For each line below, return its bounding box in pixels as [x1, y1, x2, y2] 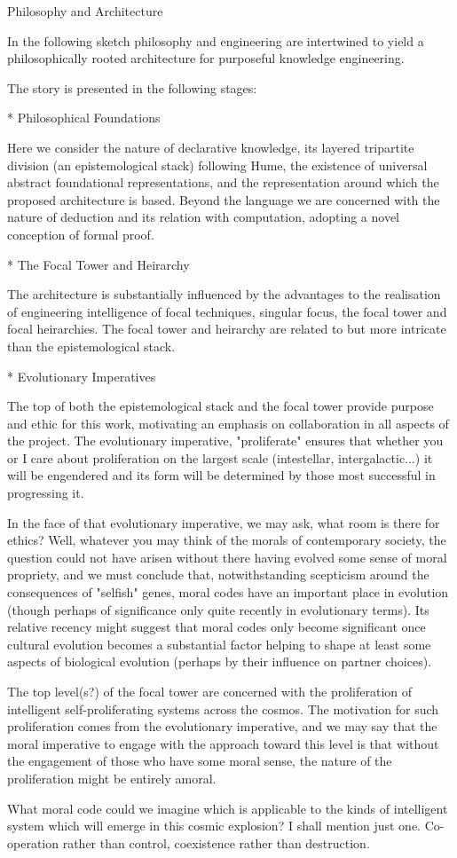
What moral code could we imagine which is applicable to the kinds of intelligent [7, 799, 448, 817]
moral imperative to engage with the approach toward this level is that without [7, 734, 439, 752]
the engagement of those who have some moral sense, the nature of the [7, 752, 392, 770]
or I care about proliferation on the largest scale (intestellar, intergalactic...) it [7, 448, 433, 467]
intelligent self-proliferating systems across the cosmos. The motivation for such [7, 699, 439, 718]
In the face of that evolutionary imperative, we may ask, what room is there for [7, 513, 440, 531]
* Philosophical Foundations [7, 108, 161, 127]
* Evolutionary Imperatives [7, 366, 156, 385]
